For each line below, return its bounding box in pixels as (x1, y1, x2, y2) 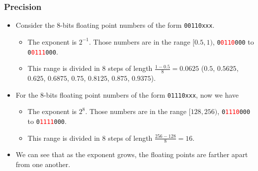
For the (15, 89, 38, 100)
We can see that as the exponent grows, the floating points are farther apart (15, 149, 248, 160)
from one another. (15, 159, 71, 169)
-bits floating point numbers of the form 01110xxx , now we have (44, 89, 239, 100)
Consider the (15, 20, 55, 30)
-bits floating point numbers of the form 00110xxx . (60, 20, 215, 30)
